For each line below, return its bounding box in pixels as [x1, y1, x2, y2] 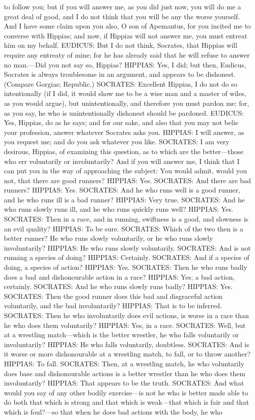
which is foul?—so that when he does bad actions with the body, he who [4, 406, 223, 417]
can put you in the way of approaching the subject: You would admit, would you [4, 165, 247, 176]
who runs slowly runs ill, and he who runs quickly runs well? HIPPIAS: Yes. [4, 204, 233, 214]
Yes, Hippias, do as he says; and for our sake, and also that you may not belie [4, 117, 238, 128]
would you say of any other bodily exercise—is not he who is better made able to [4, 387, 249, 397]
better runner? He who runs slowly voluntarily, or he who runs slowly [4, 233, 213, 243]
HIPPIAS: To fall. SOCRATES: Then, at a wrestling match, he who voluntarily [4, 358, 245, 368]
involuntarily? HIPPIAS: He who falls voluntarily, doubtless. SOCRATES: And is [4, 339, 250, 349]
